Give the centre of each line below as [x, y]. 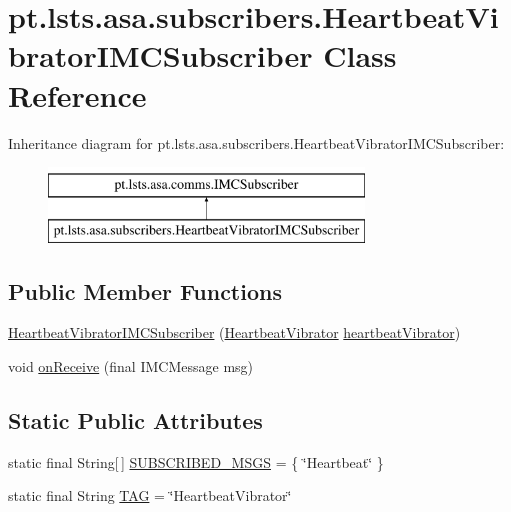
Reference [77, 94]
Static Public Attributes [135, 420]
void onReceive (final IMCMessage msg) [131, 366]
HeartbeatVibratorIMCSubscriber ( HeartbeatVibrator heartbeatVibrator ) [234, 332]
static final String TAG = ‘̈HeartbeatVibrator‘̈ [150, 495]
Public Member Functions [145, 290]
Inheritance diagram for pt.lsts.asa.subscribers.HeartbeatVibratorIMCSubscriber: [256, 142]
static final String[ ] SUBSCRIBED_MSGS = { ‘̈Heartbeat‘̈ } [196, 461]
